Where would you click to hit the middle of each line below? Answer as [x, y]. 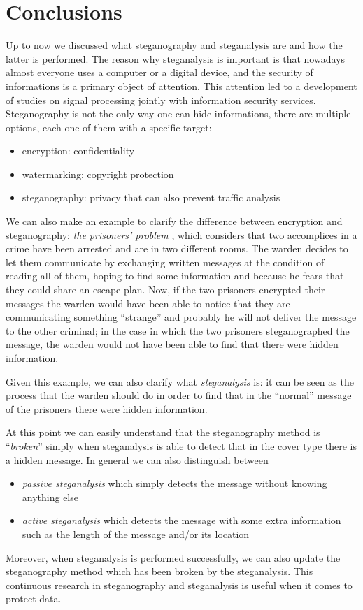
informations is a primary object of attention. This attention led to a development [181, 86]
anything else [50, 496]
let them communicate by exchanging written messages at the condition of [165, 262]
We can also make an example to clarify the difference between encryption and [174, 221]
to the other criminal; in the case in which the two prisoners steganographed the [178, 330]
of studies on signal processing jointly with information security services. [161, 100]
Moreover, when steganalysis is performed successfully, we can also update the [173, 557]
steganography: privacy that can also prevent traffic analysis [151, 197]
